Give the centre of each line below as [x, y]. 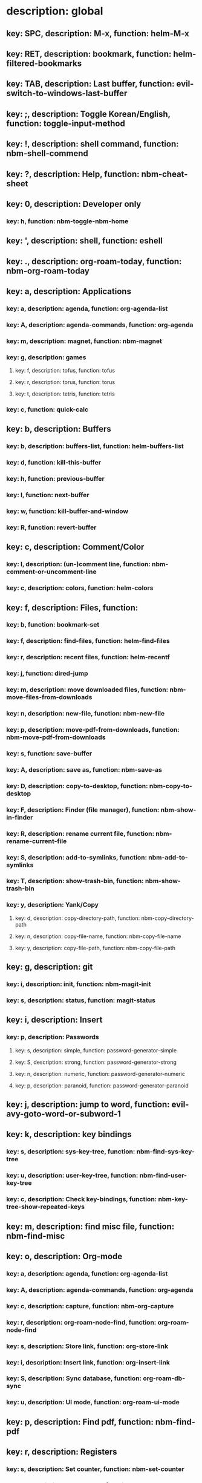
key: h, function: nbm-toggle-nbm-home [67, 221]
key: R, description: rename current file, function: [80, 833]
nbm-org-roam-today [48, 271]
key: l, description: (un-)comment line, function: [79, 564]
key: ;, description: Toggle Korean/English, [88, 114]
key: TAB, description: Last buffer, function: [90, 84]
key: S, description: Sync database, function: [74, 1378]
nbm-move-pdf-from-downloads [56, 737]
